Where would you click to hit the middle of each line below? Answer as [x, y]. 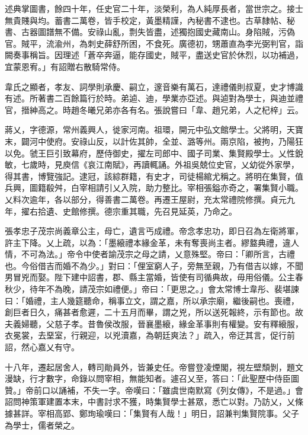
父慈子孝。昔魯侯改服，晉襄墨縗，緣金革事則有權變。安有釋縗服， [174, 323]
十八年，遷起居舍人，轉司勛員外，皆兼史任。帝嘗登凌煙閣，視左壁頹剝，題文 [154, 367]
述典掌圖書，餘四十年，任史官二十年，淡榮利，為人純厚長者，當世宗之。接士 [154, 8]
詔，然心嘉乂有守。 [42, 347]
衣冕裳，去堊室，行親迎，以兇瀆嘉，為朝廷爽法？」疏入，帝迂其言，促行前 [150, 335]
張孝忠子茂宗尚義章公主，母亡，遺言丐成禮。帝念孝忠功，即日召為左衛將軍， [154, 231]
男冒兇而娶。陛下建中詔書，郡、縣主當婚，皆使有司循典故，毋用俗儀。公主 [150, 277]
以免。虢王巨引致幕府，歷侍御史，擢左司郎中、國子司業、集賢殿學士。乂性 [150, 153]
